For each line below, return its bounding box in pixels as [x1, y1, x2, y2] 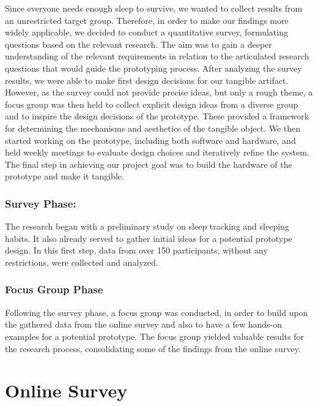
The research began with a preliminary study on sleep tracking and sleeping [5, 220, 289, 233]
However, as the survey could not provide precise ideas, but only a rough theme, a [5, 86, 313, 99]
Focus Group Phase [5, 282, 103, 297]
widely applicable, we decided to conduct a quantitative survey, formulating [5, 26, 288, 39]
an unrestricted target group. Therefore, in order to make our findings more [5, 13, 289, 26]
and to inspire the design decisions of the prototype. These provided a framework [5, 110, 309, 122]
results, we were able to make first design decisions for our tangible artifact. [5, 73, 289, 86]
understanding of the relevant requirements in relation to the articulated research [5, 50, 309, 62]
